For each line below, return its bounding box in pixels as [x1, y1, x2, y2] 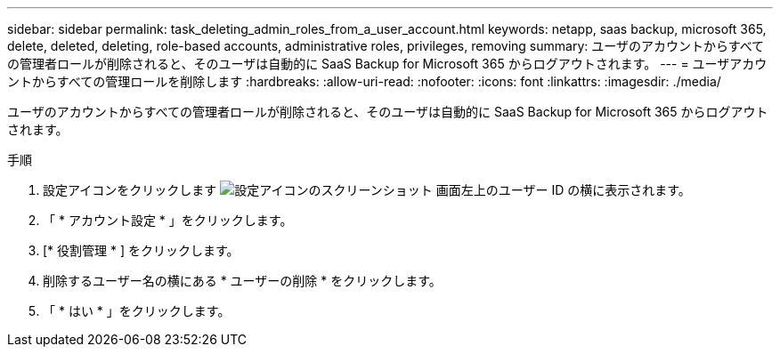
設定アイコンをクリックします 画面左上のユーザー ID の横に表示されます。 [43, 182, 691, 197]
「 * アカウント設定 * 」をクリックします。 [43, 213, 293, 228]
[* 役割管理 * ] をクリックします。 [43, 243, 240, 258]
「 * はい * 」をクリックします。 [43, 303, 231, 318]
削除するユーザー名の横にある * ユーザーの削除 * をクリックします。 [43, 273, 442, 288]
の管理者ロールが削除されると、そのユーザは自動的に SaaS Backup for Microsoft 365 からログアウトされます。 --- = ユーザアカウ [7, 56, 768, 71]
